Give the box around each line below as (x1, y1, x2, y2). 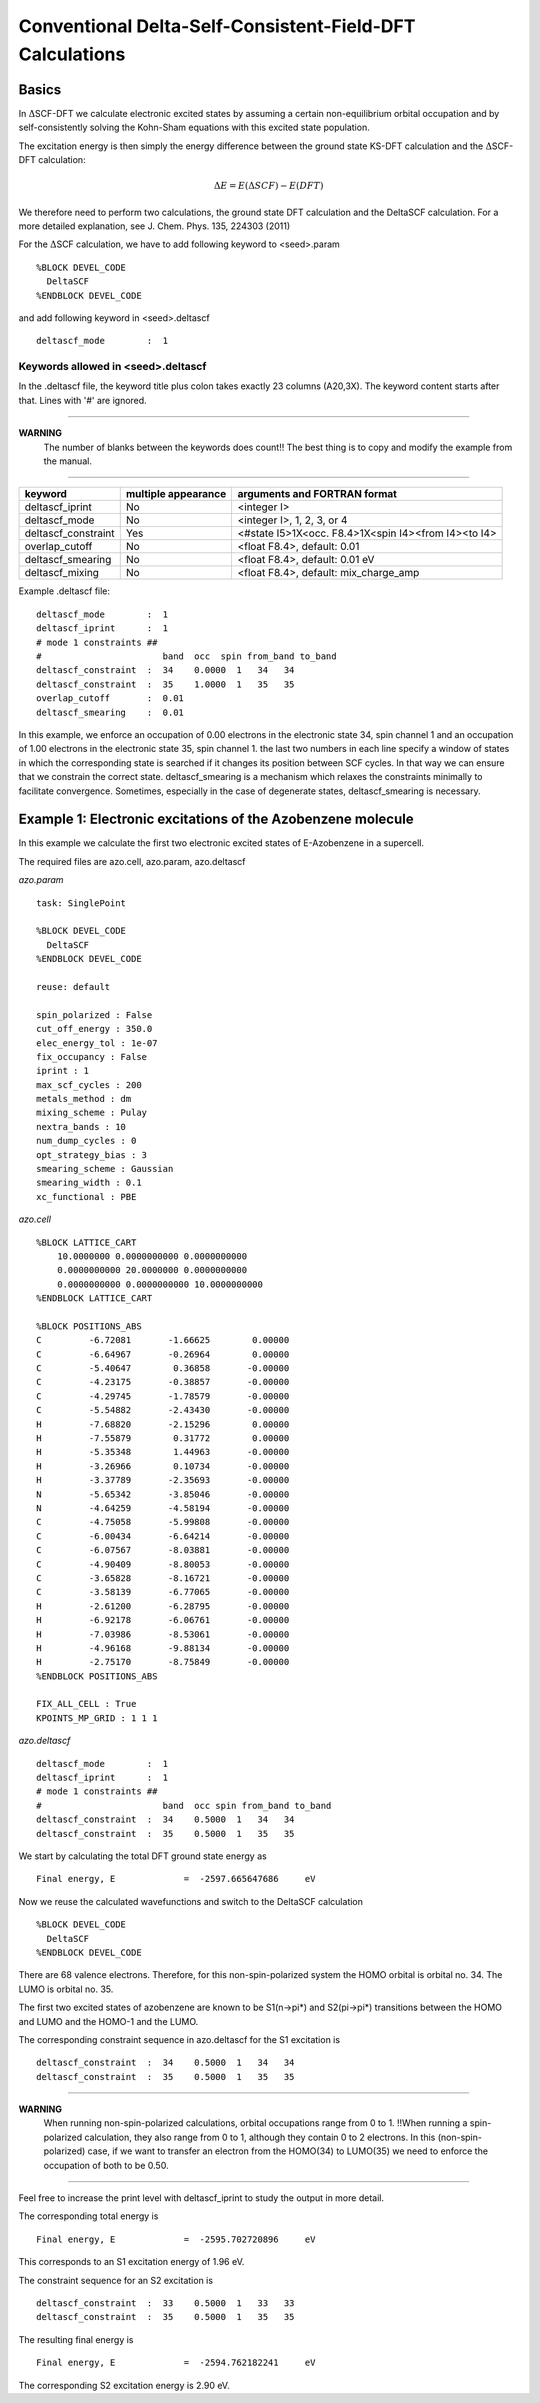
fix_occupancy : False (36, 1051, 148, 1062)
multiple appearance (125, 487, 227, 501)
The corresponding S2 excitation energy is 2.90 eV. (18, 2379, 230, 2391)
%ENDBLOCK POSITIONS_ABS (36, 1670, 158, 1682)
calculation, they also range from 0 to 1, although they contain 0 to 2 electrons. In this (84, 2131, 436, 2143)
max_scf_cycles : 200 (36, 1079, 142, 1090)
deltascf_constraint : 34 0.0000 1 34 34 (36, 665, 295, 676)
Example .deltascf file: (18, 585, 110, 597)
